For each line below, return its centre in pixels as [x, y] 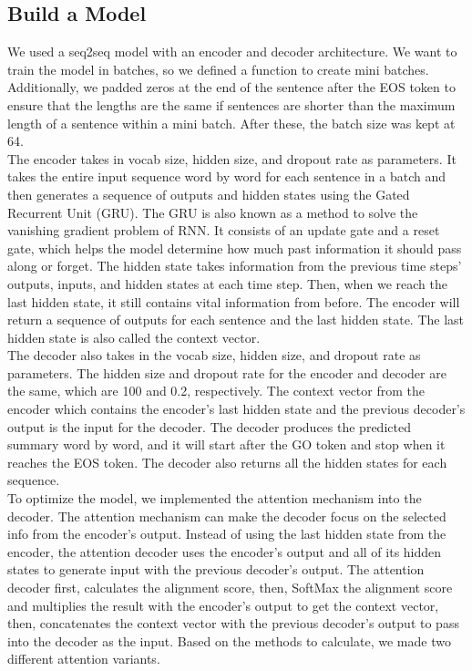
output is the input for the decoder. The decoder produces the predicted [209, 426]
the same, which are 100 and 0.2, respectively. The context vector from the [216, 391]
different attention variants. [84, 659]
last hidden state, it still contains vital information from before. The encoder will [234, 301]
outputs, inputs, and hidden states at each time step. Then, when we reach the [228, 283]
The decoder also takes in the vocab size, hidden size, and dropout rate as [214, 355]
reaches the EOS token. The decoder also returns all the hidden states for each [227, 462]
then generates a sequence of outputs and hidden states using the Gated [209, 194]
